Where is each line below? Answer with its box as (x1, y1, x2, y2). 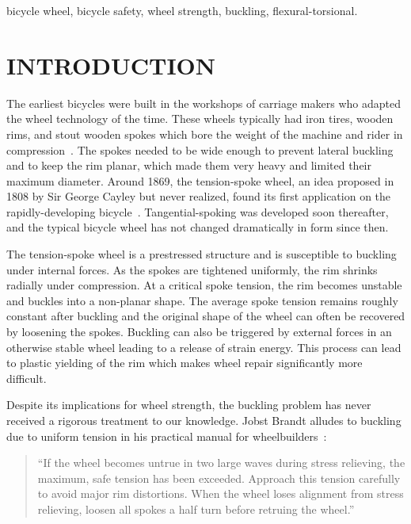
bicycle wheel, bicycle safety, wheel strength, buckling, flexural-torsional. (6, 2, 358, 18)
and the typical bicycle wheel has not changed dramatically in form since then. (6, 219, 389, 235)
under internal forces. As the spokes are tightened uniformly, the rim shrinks (6, 261, 378, 277)
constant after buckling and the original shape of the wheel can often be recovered (6, 308, 405, 324)
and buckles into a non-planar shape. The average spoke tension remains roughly (6, 292, 398, 308)
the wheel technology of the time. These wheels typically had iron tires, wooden (6, 110, 394, 127)
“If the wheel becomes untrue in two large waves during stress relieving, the (37, 454, 405, 471)
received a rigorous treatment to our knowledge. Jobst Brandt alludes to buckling (6, 412, 401, 428)
